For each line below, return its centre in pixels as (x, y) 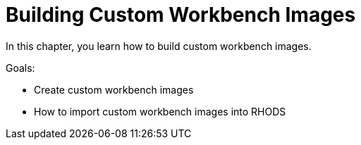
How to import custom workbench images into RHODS (160, 111)
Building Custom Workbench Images (181, 15)
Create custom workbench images (114, 89)
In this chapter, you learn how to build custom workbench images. (159, 46)
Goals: (20, 68)
